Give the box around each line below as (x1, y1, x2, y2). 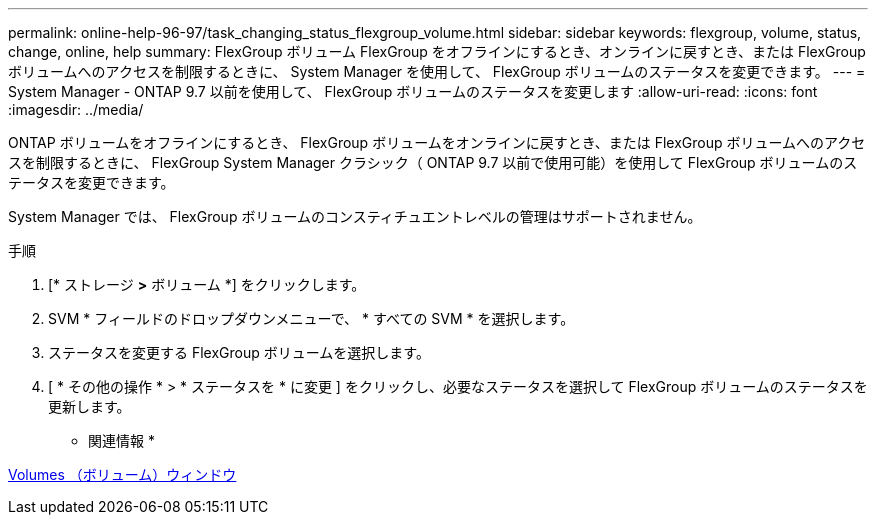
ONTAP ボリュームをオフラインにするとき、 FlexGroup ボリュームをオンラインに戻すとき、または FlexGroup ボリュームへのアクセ (8, 134, 866, 151)
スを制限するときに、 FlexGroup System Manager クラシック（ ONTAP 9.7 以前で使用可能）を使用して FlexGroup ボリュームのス (8, 154, 858, 171)
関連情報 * (88, 432, 155, 449)
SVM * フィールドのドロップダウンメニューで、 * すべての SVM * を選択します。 (48, 310, 575, 327)
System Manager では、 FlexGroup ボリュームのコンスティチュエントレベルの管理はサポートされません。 (8, 208, 702, 225)
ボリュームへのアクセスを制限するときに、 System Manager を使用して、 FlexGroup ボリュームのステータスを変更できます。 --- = (8, 63, 866, 80)
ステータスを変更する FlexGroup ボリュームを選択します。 (48, 344, 430, 361)
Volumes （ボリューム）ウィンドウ (8, 466, 237, 483)
